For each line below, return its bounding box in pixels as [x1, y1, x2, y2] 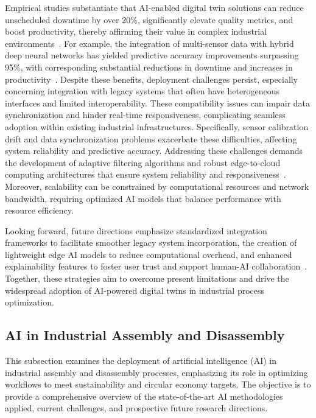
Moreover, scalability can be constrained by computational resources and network [5, 179, 309, 192]
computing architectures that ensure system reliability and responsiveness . [5, 168, 286, 181]
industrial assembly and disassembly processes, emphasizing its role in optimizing [5, 366, 308, 378]
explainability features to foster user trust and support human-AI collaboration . [5, 260, 307, 273]
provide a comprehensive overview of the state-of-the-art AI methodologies [5, 389, 283, 402]
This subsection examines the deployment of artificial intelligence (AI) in [5, 354, 276, 367]
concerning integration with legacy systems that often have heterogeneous [5, 85, 280, 97]
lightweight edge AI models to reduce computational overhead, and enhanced [5, 248, 292, 260]
